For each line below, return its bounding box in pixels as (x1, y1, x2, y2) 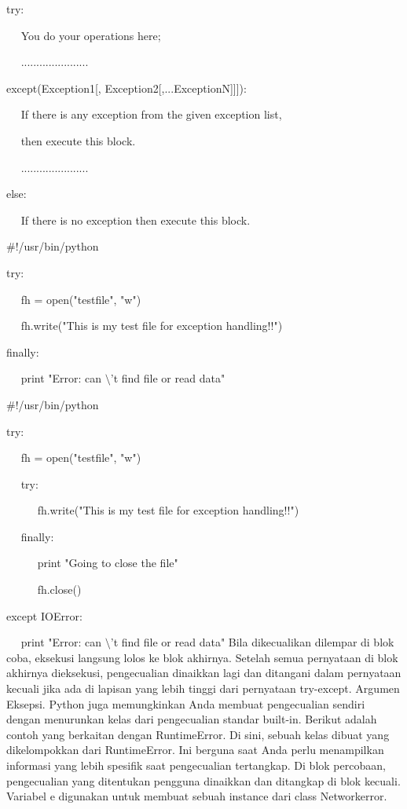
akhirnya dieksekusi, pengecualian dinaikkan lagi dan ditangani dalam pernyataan (6, 664, 401, 681)
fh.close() (37, 581, 82, 598)
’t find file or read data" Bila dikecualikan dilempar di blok (110, 634, 394, 650)
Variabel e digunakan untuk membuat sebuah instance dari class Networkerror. (6, 788, 387, 804)
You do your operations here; (20, 27, 161, 43)
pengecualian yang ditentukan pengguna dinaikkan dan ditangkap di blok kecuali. (6, 772, 401, 789)
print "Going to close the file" (37, 555, 178, 571)
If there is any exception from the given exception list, (20, 106, 282, 123)
